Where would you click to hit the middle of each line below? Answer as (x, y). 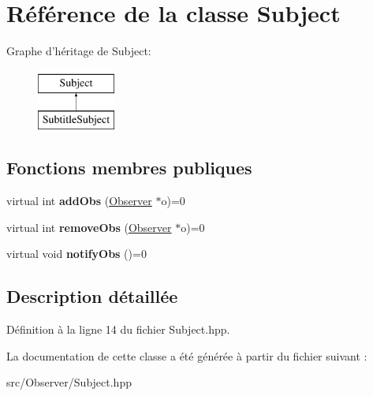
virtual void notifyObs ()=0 (76, 254)
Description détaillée (92, 296)
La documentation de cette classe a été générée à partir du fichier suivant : (187, 355)
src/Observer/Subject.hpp (69, 382)
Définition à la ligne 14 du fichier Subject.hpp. (118, 329)
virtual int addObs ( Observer (79, 201)
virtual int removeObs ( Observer (89, 227)
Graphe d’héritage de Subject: (79, 51)
